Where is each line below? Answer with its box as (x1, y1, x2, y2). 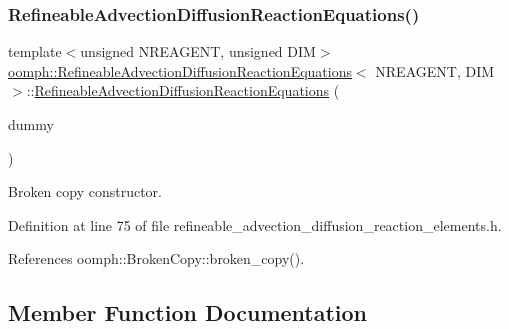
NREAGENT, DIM (375, 60, 495, 81)
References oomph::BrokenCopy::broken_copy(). (8, 248, 305, 269)
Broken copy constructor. (8, 181, 162, 202)
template (8, 41, 62, 62)
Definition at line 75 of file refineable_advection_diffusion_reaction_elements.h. (8, 214, 502, 235)
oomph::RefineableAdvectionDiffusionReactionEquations (8, 60, 352, 81)
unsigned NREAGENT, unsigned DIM (80, 41, 316, 62)
